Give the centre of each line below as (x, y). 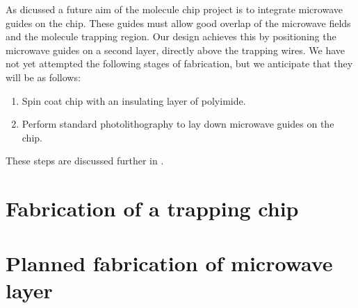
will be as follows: (43, 77)
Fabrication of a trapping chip (152, 208)
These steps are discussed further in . (85, 161)
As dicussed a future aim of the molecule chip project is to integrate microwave (174, 9)
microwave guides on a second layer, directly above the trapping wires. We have (176, 50)
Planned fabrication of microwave (169, 263)
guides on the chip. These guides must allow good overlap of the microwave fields (178, 23)
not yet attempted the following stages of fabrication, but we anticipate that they (179, 63)
